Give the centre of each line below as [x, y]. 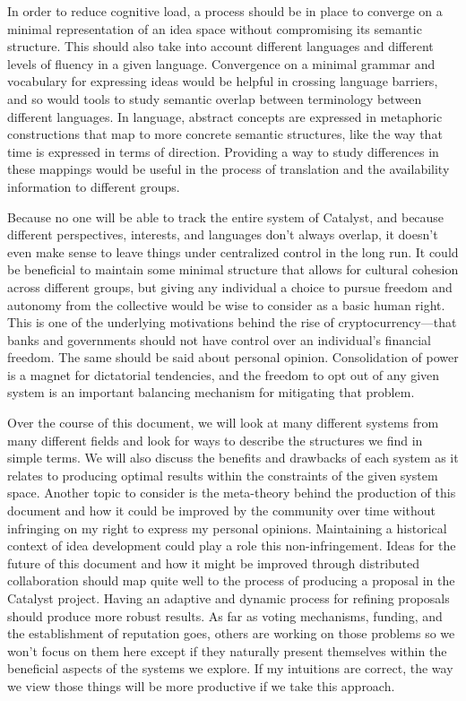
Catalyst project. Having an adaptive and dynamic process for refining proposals [229, 598]
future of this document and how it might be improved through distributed [214, 563]
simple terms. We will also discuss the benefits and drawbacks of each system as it [233, 458]
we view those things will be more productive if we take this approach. [201, 685]
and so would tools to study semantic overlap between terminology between [215, 98]
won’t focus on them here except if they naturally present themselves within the [227, 650]
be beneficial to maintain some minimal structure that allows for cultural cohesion [233, 269]
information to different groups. [94, 186]
